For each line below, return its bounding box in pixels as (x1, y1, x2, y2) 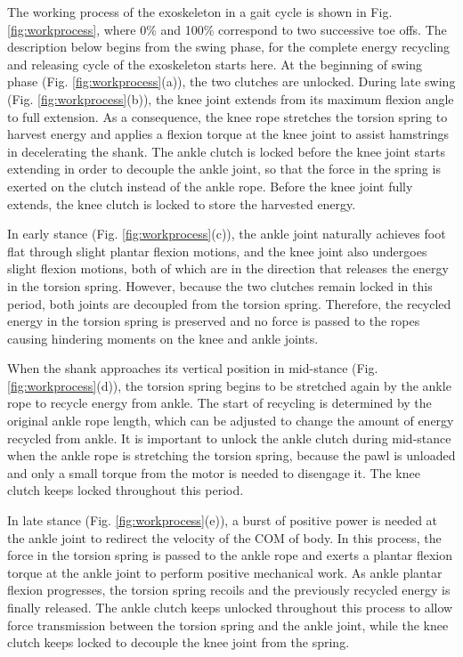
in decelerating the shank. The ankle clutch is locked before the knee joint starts (7, 142, 445, 160)
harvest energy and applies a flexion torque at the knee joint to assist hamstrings (7, 125, 450, 143)
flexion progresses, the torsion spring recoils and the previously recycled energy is (7, 580, 451, 599)
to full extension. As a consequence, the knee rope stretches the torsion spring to (7, 107, 448, 126)
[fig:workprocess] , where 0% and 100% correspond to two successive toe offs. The (7, 20, 447, 38)
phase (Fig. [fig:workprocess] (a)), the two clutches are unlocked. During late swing (7, 72, 456, 91)
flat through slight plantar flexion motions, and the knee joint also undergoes (7, 241, 427, 260)
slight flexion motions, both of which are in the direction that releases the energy (7, 259, 449, 278)
